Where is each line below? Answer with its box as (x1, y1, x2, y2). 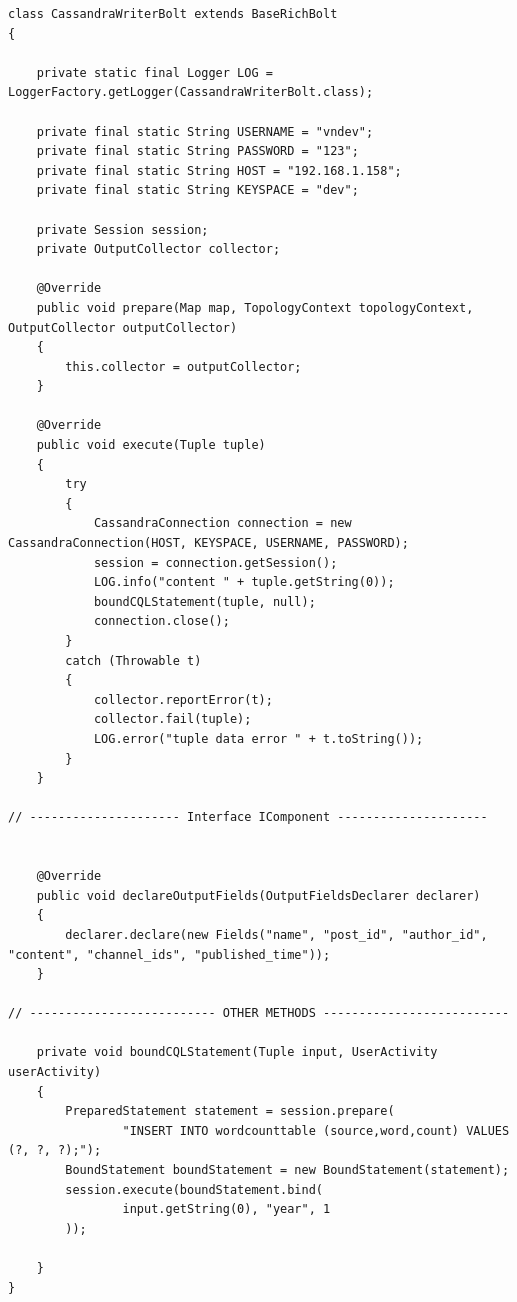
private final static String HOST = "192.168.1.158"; (36, 163, 402, 178)
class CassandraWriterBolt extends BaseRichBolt (8, 7, 338, 21)
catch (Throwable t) (65, 653, 202, 668)
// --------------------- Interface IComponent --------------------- (8, 810, 488, 825)
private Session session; (36, 222, 209, 237)
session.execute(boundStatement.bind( (65, 1182, 323, 1197)
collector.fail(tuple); (93, 712, 252, 727)
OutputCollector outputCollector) (8, 320, 238, 335)
